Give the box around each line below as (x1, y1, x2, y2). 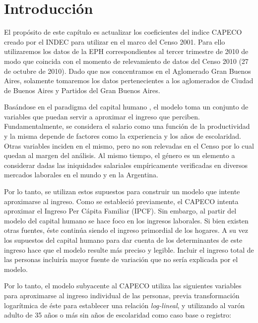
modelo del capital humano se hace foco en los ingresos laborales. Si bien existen (4, 215, 249, 225)
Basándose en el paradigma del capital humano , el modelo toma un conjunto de (4, 102, 249, 112)
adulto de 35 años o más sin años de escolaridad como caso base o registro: (4, 310, 231, 320)
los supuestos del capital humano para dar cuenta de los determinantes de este (4, 235, 243, 245)
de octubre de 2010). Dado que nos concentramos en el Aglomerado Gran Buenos (4, 65, 251, 76)
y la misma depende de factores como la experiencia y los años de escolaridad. (4, 131, 242, 141)
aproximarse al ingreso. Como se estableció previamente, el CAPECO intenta (4, 196, 239, 206)
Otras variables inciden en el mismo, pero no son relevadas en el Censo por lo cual (4, 140, 254, 151)
